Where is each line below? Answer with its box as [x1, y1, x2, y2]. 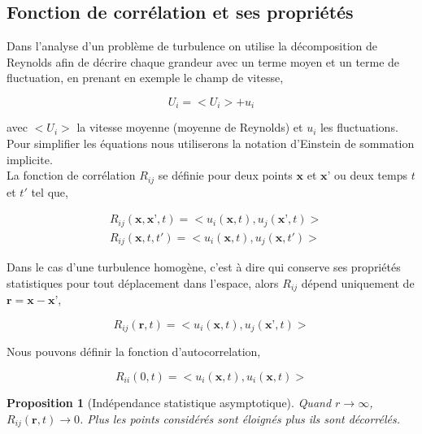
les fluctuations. [320, 119, 398, 136]
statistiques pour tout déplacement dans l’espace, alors [7, 274, 279, 291]
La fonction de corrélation [7, 167, 136, 184]
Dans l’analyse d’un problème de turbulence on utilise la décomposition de [7, 37, 377, 54]
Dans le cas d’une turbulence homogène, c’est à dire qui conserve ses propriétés [7, 258, 401, 276]
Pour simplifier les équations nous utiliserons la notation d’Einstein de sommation [7, 135, 415, 152]
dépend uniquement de [301, 274, 415, 291]
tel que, [31, 183, 68, 200]
